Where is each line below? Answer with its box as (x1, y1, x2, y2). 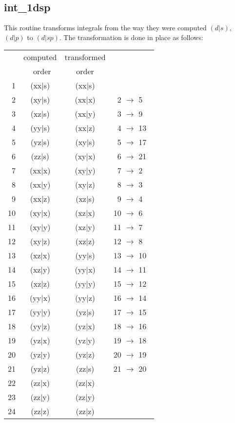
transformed (64, 51, 106, 63)
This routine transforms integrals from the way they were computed (4, 22, 207, 33)
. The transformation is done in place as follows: (59, 32, 203, 42)
